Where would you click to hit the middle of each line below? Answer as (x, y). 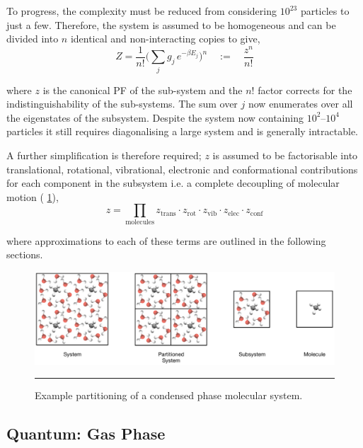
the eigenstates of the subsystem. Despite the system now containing (155, 117)
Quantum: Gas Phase (86, 433)
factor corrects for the (305, 90)
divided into (33, 39)
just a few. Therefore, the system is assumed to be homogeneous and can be (171, 24)
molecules (140, 222)
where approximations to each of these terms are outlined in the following (166, 240)
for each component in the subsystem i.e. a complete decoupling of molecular (173, 183)
